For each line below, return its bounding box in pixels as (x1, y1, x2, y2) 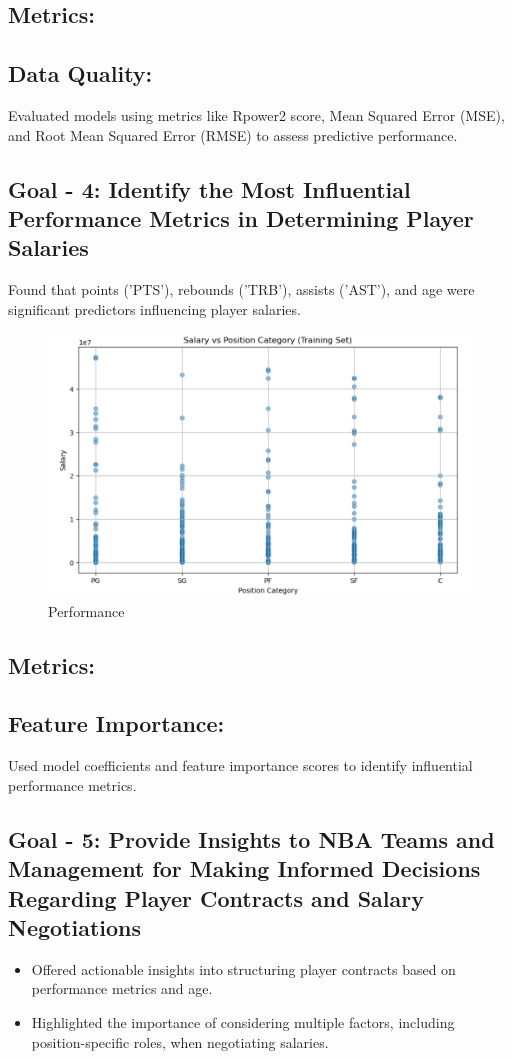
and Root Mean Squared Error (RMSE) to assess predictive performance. (8, 124, 458, 145)
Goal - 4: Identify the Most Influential (8, 173, 411, 204)
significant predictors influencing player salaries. (8, 298, 301, 319)
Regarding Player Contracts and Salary (8, 882, 424, 913)
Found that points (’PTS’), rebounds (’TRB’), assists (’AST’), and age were (8, 279, 475, 300)
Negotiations (8, 911, 142, 942)
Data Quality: (8, 58, 153, 89)
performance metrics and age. (31, 978, 213, 999)
